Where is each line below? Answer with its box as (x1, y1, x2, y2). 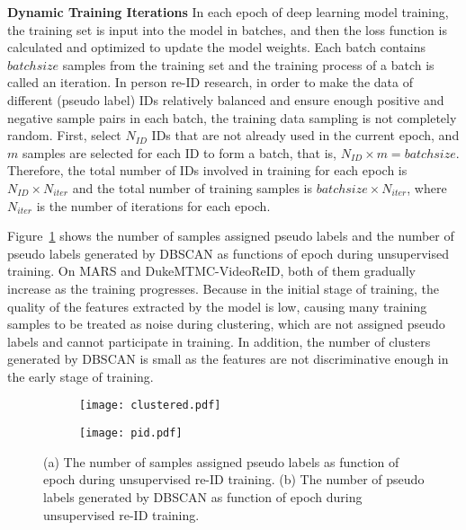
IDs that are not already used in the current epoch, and (151, 126, 460, 145)
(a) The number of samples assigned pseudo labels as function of (43, 452, 399, 471)
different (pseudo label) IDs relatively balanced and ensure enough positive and (7, 90, 444, 109)
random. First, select (7, 126, 121, 145)
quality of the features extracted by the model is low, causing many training (7, 296, 427, 315)
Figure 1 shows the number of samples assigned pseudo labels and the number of (7, 226, 454, 245)
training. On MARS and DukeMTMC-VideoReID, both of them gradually (7, 261, 416, 280)
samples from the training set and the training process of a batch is (62, 55, 435, 74)
